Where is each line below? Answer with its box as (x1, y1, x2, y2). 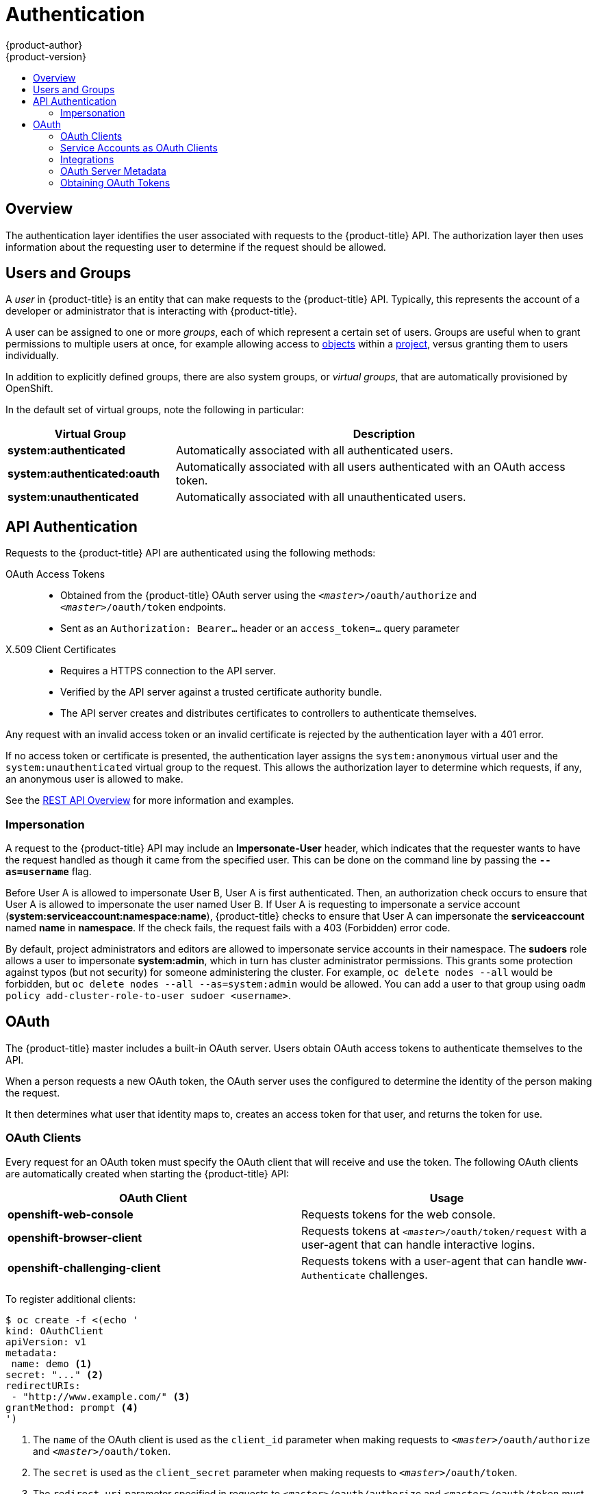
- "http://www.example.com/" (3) (11, 1391, 190, 1402)
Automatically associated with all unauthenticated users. (175, 490, 466, 504)
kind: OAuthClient (5, 1325, 104, 1336)
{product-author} (5, 38, 83, 51)
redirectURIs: (5, 1380, 81, 1391)
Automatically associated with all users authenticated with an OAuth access (175, 460, 566, 474)
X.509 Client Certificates (5, 644, 116, 656)
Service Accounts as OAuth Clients (60, 141, 218, 154)
